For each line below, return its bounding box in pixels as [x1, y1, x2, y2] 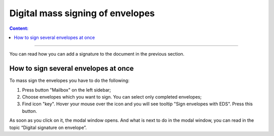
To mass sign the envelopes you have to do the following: [9, 77, 129, 83]
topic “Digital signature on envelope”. [9, 124, 87, 130]
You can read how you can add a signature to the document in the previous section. [9, 51, 185, 57]
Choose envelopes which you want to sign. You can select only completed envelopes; [22, 94, 202, 100]
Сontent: [9, 25, 29, 31]
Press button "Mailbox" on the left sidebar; [22, 86, 111, 93]
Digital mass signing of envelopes [9, 8, 155, 19]
